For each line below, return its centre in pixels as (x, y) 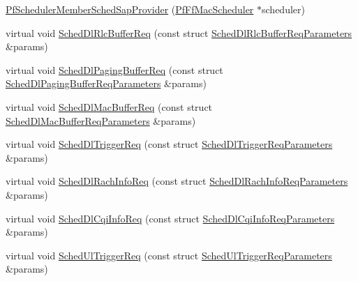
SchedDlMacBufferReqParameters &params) (101, 120)
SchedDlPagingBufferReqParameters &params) (106, 83)
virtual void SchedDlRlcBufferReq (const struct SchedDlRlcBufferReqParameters (179, 32)
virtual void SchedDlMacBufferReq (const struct (109, 106)
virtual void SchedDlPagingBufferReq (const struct (114, 69)
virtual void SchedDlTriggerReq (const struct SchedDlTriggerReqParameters (169, 144)
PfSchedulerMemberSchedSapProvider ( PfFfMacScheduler (130, 9)
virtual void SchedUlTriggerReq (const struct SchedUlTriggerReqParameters (169, 255)
